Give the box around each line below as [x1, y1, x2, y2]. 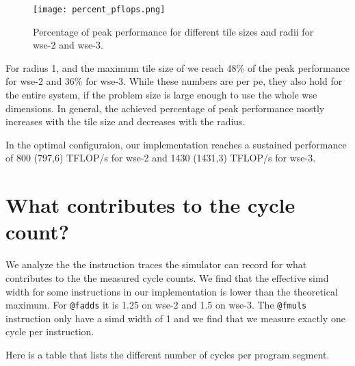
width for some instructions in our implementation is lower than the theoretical [5, 284, 338, 298]
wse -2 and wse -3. [33, 38, 103, 52]
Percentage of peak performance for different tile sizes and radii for [33, 24, 314, 38]
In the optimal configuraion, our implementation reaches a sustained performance [5, 137, 347, 151]
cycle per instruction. [5, 324, 94, 339]
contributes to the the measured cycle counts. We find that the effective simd [5, 270, 329, 285]
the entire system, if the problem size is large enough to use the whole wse [5, 88, 317, 102]
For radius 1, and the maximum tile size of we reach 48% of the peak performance [5, 60, 350, 75]
